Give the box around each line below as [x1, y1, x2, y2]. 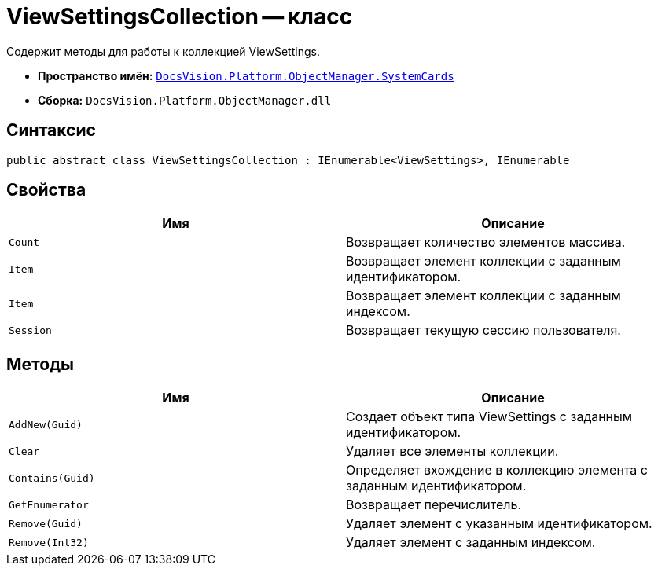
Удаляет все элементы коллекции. [346, 443, 559, 460]
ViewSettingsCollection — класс [6, 3, 353, 30]
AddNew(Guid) [9, 418, 83, 431]
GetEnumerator [9, 498, 89, 511]
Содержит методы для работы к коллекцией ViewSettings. [6, 44, 320, 58]
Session [9, 324, 52, 336]
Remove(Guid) [9, 517, 83, 530]
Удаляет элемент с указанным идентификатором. [346, 515, 652, 532]
